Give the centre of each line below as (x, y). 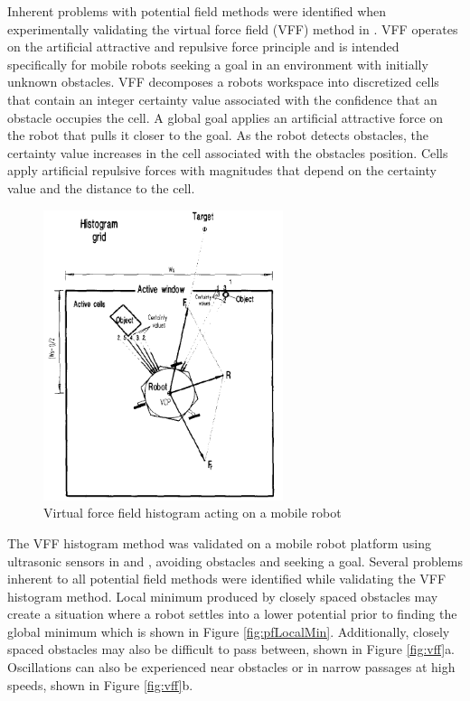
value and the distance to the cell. (101, 187)
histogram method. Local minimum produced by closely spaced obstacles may (223, 596)
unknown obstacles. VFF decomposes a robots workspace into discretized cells (223, 82)
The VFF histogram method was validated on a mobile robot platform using (219, 542)
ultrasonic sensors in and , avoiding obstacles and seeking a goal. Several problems (235, 561)
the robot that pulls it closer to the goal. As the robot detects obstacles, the (218, 135)
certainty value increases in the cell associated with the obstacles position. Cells (228, 152)
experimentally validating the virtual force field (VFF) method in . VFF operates (233, 28)
